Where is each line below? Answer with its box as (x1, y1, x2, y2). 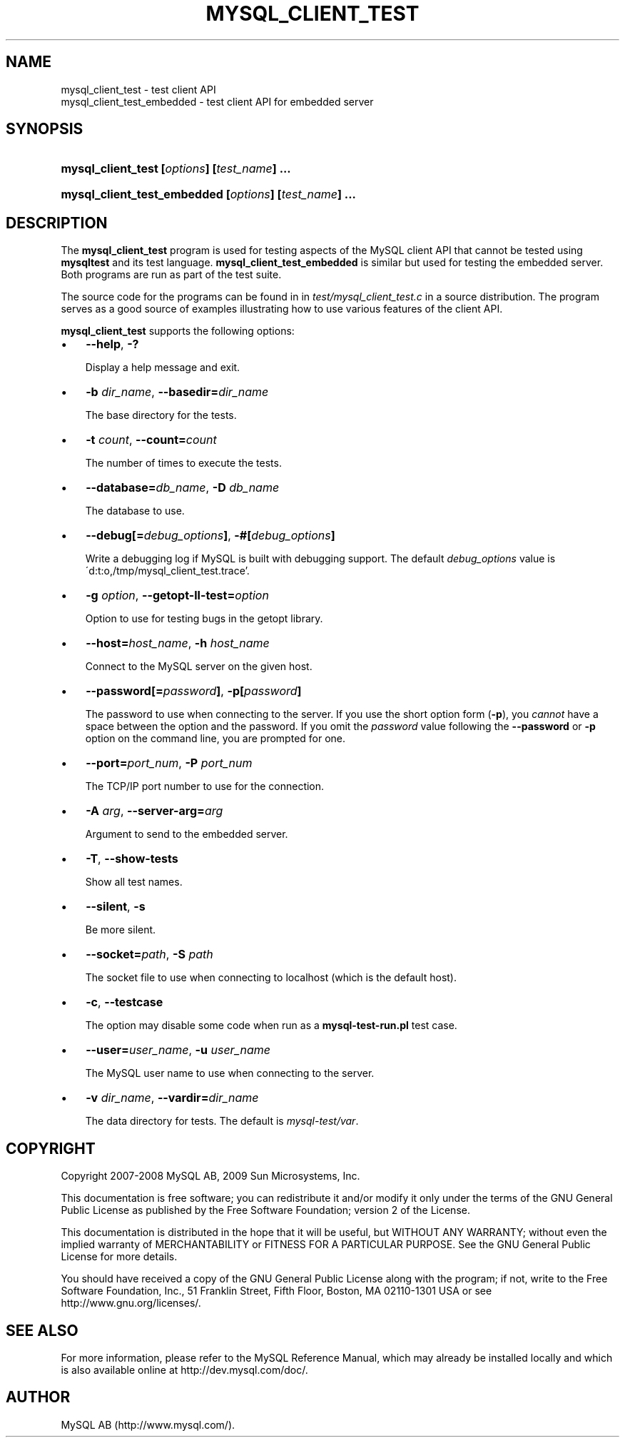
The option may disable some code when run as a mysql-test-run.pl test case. (85, 1019, 457, 1032)
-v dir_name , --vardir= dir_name (86, 1090, 259, 1105)
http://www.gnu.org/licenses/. (61, 1297, 201, 1310)
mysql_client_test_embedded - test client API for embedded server (61, 95, 374, 108)
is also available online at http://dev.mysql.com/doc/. (61, 1363, 308, 1376)
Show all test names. (85, 876, 183, 888)
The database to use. (85, 505, 185, 517)
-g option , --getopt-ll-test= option (86, 588, 269, 603)
